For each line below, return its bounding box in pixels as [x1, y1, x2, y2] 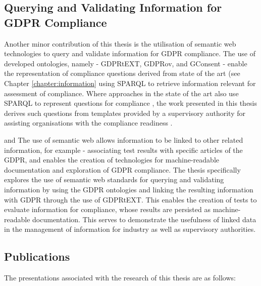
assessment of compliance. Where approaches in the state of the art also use [4, 88, 239, 98]
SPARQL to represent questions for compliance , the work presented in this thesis [4, 98, 257, 108]
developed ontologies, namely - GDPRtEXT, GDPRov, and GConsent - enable [4, 58, 247, 68]
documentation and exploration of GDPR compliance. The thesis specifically [4, 164, 241, 175]
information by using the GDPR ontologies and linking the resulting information [4, 184, 253, 194]
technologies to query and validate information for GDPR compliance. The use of [4, 48, 255, 59]
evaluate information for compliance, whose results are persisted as [4, 204, 211, 215]
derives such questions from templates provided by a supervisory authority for [4, 107, 246, 118]
